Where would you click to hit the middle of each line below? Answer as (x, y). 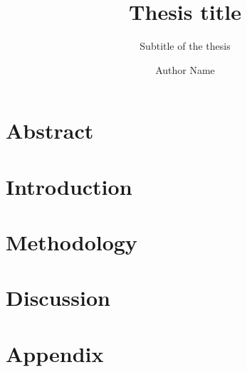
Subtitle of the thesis (185, 46)
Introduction (69, 186)
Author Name (185, 69)
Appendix (55, 353)
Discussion (58, 298)
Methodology (72, 242)
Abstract (50, 131)
